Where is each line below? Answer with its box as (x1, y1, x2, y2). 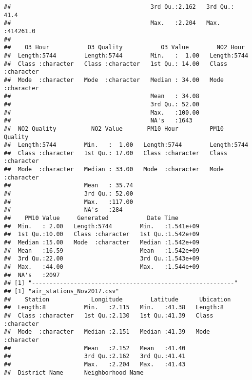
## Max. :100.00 (4, 109, 199, 116)
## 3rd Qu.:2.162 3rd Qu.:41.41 (4, 353, 186, 360)
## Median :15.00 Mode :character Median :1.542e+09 (4, 239, 199, 246)
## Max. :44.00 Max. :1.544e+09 (4, 263, 199, 270)
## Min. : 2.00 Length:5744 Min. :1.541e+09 (4, 222, 199, 230)
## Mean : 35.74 (4, 182, 133, 189)
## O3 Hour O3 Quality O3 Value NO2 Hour (4, 44, 245, 51)
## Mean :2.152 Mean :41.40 (4, 344, 186, 352)
